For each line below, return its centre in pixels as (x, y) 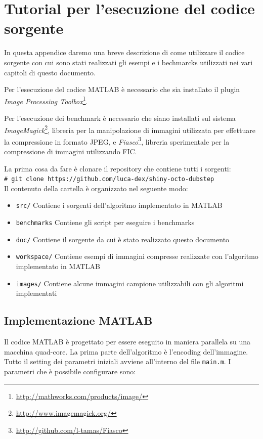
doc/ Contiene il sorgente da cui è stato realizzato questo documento (123, 239)
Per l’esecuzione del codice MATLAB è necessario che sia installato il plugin (122, 89)
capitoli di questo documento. (50, 72)
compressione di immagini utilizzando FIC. (71, 151)
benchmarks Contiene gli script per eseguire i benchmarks (105, 222)
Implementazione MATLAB (78, 320)
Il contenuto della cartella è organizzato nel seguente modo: (96, 188)
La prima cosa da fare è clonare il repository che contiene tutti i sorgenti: (118, 168)
